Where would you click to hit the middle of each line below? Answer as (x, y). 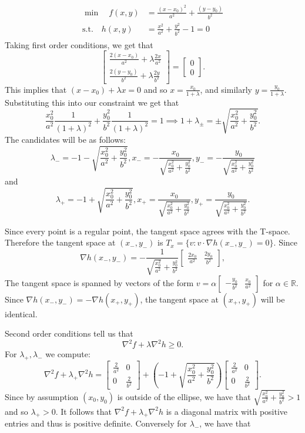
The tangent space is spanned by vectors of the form (99, 282)
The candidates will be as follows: (65, 139)
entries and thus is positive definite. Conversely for (96, 423)
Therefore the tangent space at (60, 242)
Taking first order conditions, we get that (79, 44)
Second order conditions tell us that (69, 333)
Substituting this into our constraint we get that (92, 102)
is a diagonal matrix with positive (227, 411)
